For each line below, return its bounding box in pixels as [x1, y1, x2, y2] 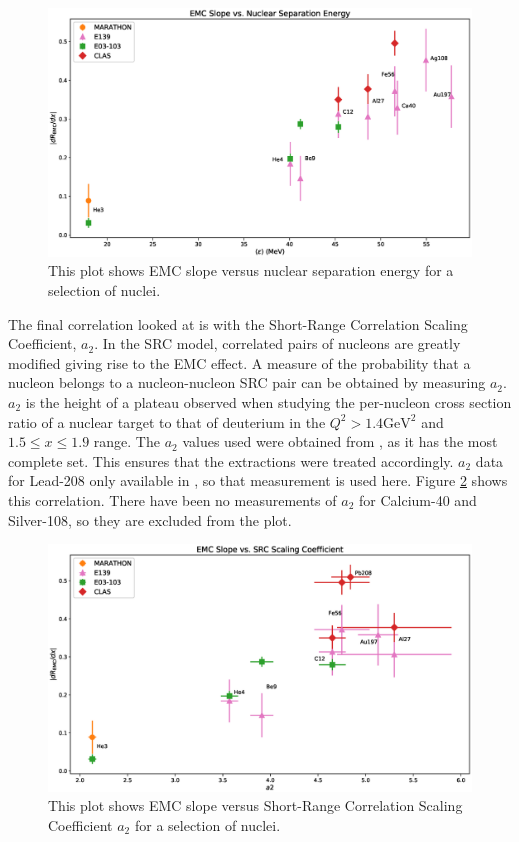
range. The [93, 431, 160, 452]
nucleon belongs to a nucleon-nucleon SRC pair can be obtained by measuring [8, 372, 486, 393]
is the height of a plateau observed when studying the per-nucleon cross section [25, 392, 512, 412]
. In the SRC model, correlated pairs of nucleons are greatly [94, 333, 461, 354]
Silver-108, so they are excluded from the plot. [8, 509, 292, 530]
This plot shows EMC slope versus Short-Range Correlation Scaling [48, 795, 463, 816]
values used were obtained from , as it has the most [182, 431, 498, 452]
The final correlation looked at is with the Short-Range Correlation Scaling [8, 313, 468, 334]
